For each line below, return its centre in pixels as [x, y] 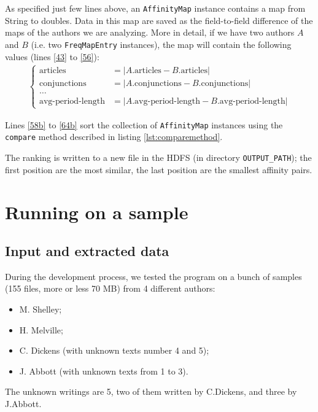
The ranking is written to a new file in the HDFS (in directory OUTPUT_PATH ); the [158, 157]
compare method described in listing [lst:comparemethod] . [114, 137]
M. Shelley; [41, 309]
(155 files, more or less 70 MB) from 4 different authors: [110, 288]
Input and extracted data [87, 251]
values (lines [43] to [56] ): [52, 56]
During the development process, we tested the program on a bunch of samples [153, 276]
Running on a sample [97, 212]
